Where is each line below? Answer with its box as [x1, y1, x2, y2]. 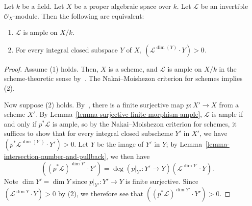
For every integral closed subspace [15, 44, 118, 54]
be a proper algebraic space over [74, 1, 171, 11]
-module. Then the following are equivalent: [13, 10, 144, 21]
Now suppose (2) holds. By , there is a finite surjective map [4, 99, 184, 109]
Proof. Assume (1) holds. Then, [4, 63, 99, 74]
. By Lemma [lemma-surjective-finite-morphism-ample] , [35, 109, 202, 119]
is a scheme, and [108, 63, 158, 74]
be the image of [97, 138, 144, 149]
